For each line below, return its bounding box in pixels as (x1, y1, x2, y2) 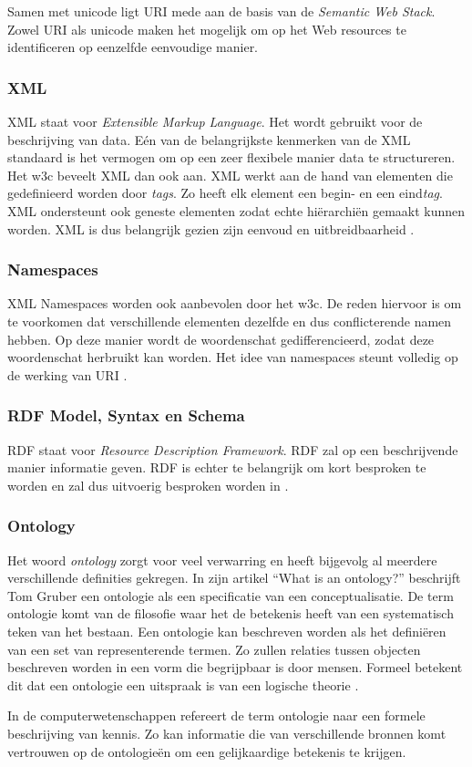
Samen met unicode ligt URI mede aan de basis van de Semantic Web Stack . (7, 2, 436, 20)
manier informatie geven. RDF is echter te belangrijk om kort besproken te (7, 458, 426, 477)
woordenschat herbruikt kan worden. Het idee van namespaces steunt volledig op (7, 347, 458, 367)
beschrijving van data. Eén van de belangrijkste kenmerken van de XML (7, 130, 411, 149)
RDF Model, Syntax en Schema (7, 404, 245, 427)
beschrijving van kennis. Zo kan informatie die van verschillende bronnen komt (7, 723, 446, 742)
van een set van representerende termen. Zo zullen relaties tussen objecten (7, 639, 421, 658)
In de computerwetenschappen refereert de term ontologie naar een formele (7, 706, 426, 725)
